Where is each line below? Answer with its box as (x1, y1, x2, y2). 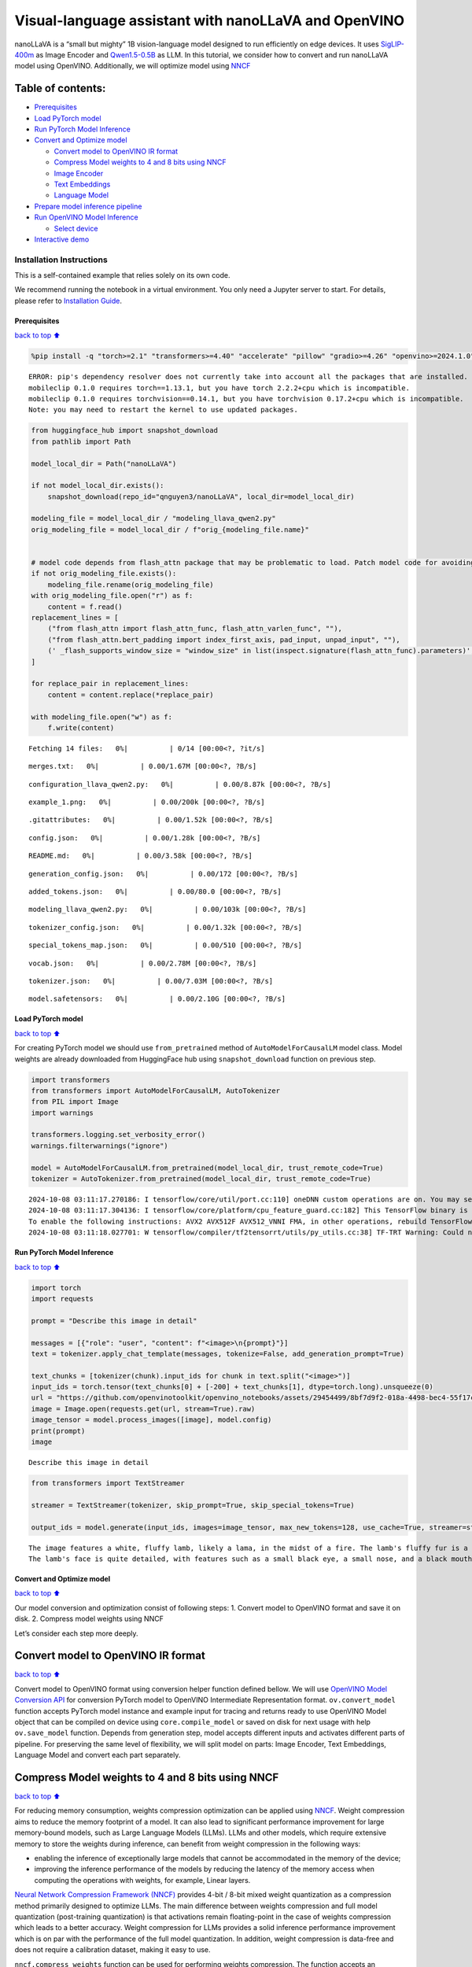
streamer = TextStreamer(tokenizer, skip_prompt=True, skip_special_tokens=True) (31, 1500, 356, 1510)
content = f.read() (47, 602, 124, 611)
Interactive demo (34, 234, 90, 244)
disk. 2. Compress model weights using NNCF (14, 1614, 164, 1624)
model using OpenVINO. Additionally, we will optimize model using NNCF (14, 61, 251, 71)
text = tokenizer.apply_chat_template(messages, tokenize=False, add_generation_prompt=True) (31, 1349, 405, 1358)
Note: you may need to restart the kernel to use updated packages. (28, 405, 298, 415)
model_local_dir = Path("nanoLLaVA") (31, 459, 177, 468)
